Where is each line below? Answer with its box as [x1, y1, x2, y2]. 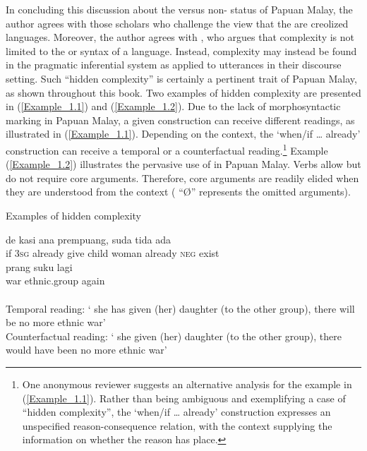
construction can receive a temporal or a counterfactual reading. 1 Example [6, 140, 328, 157]
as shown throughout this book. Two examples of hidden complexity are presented [6, 85, 361, 100]
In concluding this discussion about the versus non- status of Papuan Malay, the [6, 2, 353, 16]
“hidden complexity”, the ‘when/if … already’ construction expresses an [22, 404, 331, 419]
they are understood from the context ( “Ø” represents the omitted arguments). [6, 184, 351, 199]
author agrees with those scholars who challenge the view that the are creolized [6, 16, 349, 30]
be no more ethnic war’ [6, 315, 106, 330]
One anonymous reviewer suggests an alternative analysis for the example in [22, 376, 352, 391]
